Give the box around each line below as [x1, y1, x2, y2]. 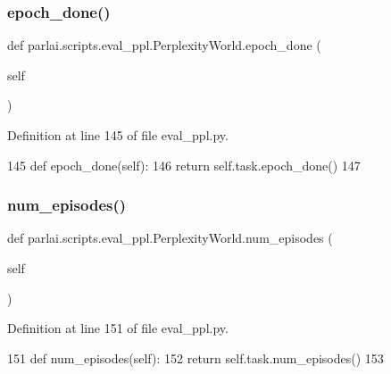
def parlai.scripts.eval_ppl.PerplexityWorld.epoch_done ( [7, 36, 321, 54]
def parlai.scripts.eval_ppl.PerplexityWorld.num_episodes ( [7, 229, 333, 247]
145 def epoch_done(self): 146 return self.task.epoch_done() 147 [7, 155, 361, 174]
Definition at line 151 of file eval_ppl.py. [7, 319, 229, 337]
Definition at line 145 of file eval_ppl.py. [7, 126, 229, 144]
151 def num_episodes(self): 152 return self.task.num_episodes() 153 [7, 348, 384, 367]
